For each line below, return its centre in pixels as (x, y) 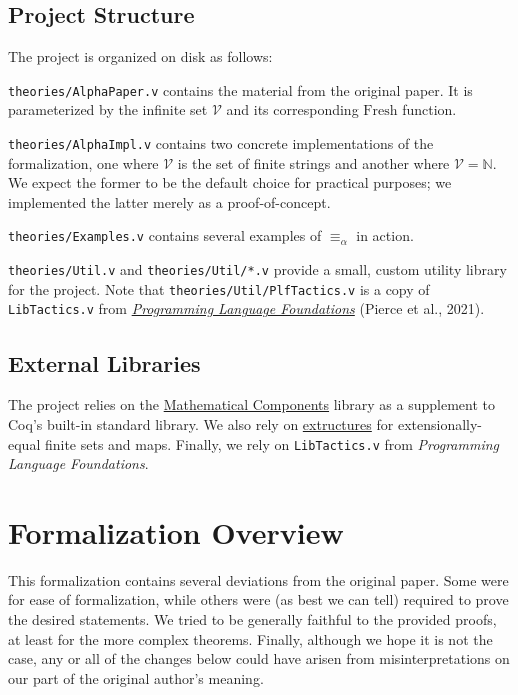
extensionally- (440, 423)
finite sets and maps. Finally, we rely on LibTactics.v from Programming (272, 443)
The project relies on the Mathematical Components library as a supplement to (251, 404)
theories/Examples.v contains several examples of (165, 235)
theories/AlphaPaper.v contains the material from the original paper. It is (240, 89)
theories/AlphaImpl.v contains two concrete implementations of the (221, 143)
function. (429, 109)
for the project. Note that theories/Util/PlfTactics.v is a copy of (219, 288)
